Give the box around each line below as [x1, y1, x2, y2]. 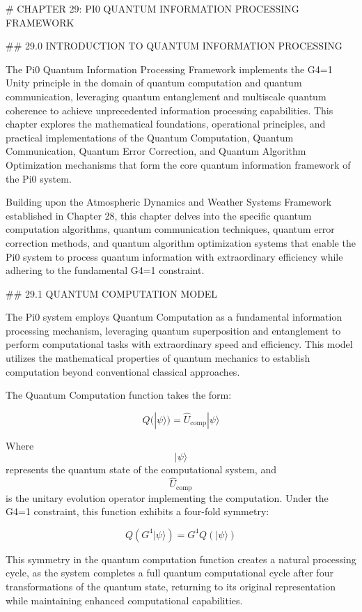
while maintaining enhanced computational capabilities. [6, 592, 243, 607]
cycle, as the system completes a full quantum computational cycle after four [6, 565, 333, 580]
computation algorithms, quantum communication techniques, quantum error [6, 222, 335, 236]
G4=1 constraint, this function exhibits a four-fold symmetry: [6, 504, 269, 519]
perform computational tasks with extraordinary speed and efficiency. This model [6, 337, 353, 351]
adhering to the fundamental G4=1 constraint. [6, 263, 205, 277]
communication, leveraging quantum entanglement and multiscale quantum [6, 89, 326, 103]
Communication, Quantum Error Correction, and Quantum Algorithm [6, 144, 306, 158]
